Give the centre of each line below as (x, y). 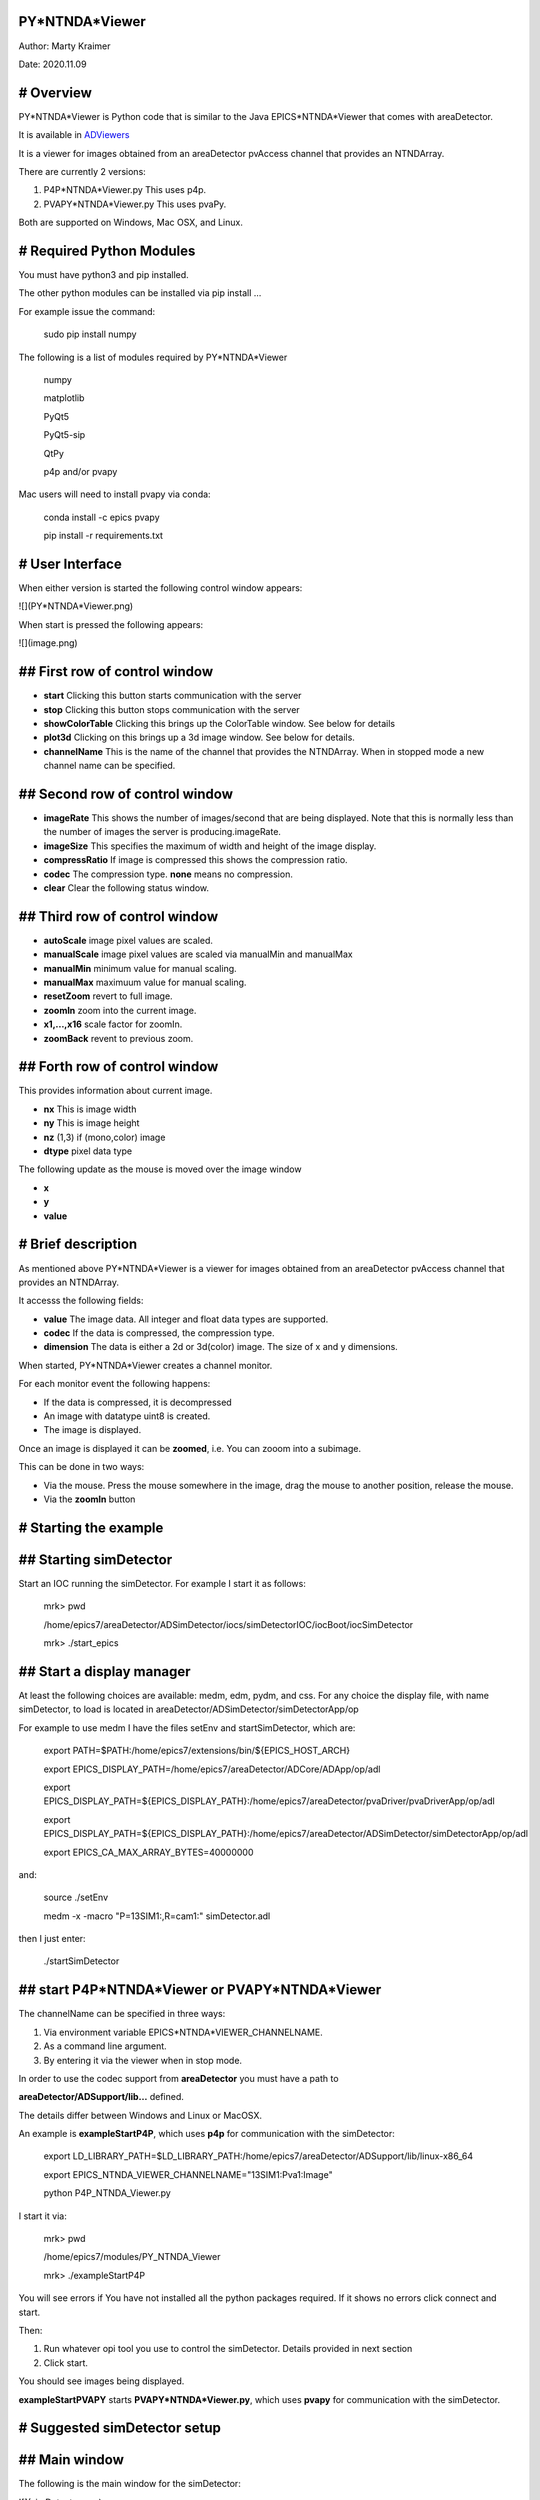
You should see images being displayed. (101, 2381)
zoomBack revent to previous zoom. (118, 1038)
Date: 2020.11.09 (52, 64)
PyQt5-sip (64, 435)
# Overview (55, 92)
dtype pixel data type (88, 1151)
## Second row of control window (126, 793)
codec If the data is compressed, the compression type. (159, 1333)
